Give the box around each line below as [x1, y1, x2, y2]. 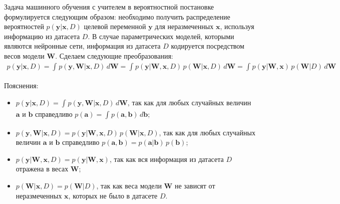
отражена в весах [16, 163, 69, 174]
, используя [220, 21, 254, 32]
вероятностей [4, 21, 44, 32]
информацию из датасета [4, 31, 80, 41]
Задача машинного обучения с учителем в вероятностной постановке [4, 2, 214, 12]
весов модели [4, 50, 45, 61]
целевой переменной [84, 21, 146, 32]
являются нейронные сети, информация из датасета [4, 41, 161, 51]
